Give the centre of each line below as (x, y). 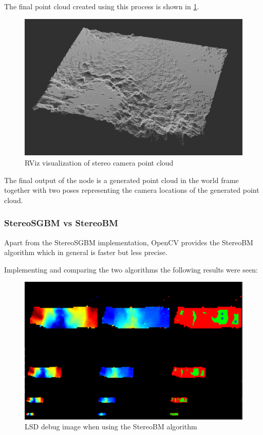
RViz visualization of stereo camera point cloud (99, 163)
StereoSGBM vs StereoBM (61, 223)
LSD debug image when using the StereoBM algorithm (111, 427)
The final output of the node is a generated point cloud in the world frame (121, 180)
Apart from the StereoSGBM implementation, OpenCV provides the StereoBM (129, 242)
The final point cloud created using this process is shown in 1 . (102, 6)
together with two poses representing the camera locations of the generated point (132, 190)
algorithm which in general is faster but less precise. (86, 252)
